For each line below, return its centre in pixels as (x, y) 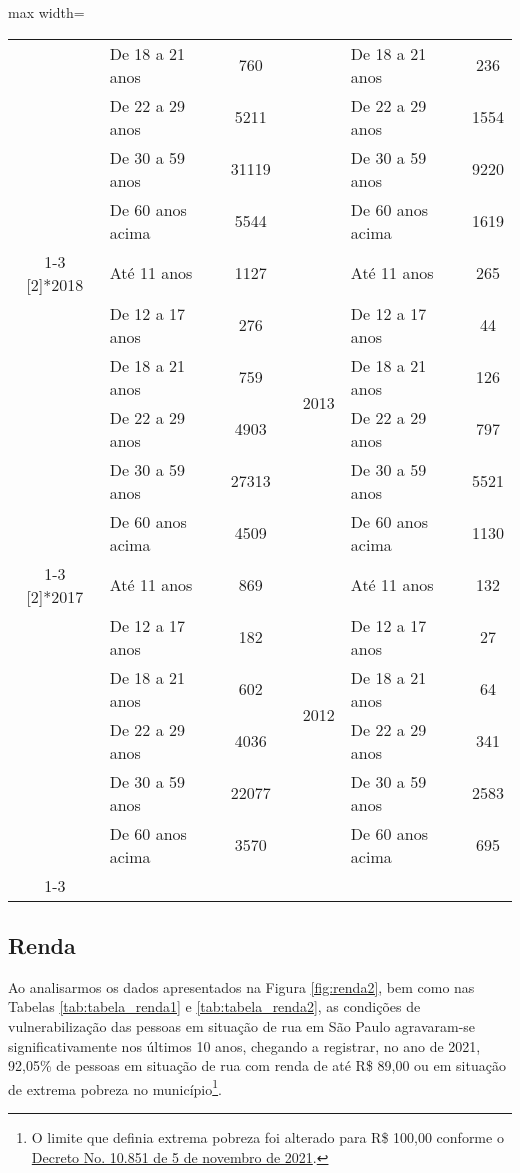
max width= (46, 12)
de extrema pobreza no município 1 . (115, 1087)
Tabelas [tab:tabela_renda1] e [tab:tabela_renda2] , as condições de (214, 1006)
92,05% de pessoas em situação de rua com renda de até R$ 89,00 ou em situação (257, 1065)
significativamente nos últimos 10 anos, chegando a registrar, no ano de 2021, (244, 1045)
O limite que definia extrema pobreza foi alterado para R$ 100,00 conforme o (267, 1137)
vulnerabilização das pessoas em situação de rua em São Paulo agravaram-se (242, 1025)
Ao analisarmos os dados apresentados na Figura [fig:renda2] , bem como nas (241, 986)
